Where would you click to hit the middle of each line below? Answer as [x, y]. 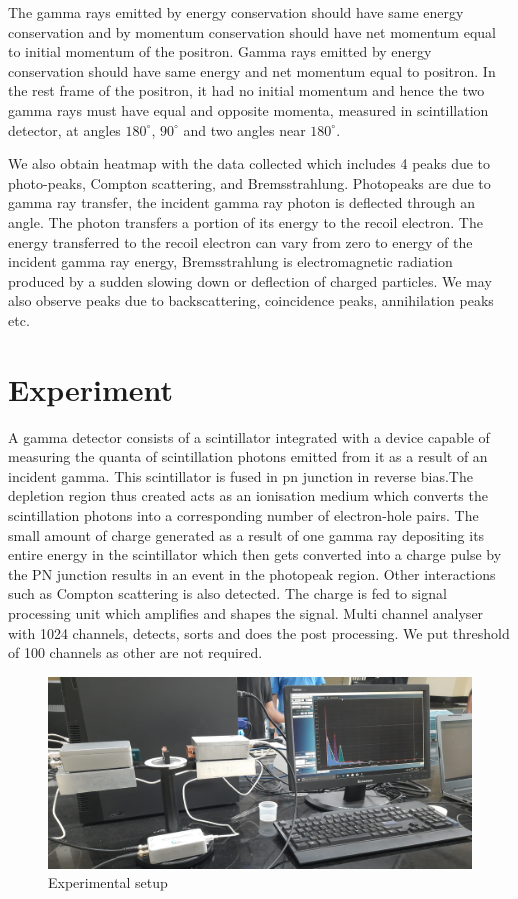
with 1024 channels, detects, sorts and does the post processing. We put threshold [259, 632]
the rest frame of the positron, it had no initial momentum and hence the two [246, 90]
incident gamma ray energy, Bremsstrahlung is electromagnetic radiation [230, 261]
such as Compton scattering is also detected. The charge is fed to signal [227, 593]
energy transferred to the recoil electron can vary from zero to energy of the [240, 241]
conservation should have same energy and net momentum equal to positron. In [252, 70]
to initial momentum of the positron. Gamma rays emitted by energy [220, 51]
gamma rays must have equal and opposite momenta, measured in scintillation [248, 109]
